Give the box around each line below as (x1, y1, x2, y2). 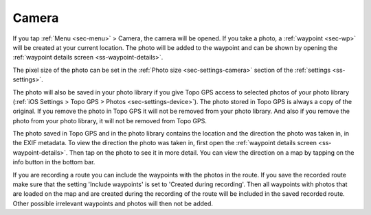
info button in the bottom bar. (12, 158, 95, 166)
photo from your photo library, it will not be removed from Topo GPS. (12, 116, 207, 125)
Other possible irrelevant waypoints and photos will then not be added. (12, 199, 213, 207)
